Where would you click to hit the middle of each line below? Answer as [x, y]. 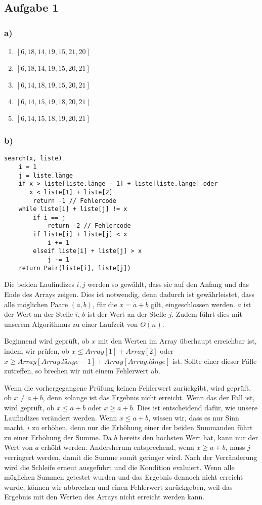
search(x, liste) [33, 159]
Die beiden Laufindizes [39, 284]
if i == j [49, 217]
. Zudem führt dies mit [207, 314]
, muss [235, 447]
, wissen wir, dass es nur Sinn [194, 417]
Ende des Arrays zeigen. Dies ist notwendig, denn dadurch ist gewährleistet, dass [129, 294]
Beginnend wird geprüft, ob [47, 341]
